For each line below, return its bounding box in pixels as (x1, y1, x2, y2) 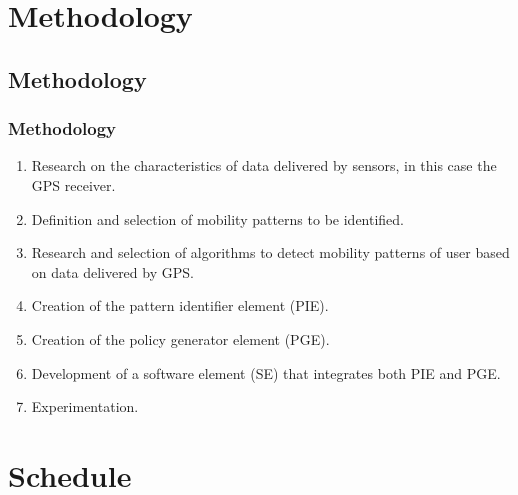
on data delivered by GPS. (31, 261, 194, 282)
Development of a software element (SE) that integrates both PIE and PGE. (31, 362, 501, 383)
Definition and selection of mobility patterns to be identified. (31, 208, 404, 229)
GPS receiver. (31, 174, 116, 195)
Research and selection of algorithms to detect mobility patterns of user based (31, 242, 510, 263)
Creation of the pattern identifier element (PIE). (31, 295, 329, 316)
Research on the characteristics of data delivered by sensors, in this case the (31, 155, 497, 176)
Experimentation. (31, 396, 139, 417)
